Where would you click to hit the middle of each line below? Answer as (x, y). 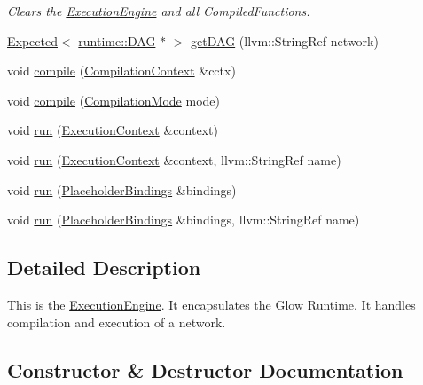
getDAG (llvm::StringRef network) (285, 40)
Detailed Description (104, 267)
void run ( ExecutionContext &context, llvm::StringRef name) (174, 159)
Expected (32, 40)
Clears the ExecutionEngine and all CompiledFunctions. (159, 11)
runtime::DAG (117, 40)
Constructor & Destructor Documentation (205, 369)
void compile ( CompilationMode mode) (114, 100)
